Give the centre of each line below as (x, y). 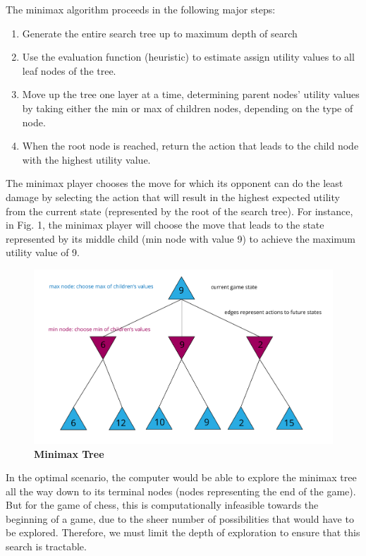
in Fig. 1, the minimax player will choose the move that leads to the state (165, 225)
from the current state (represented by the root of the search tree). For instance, (179, 211)
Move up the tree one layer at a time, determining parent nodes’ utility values (191, 94)
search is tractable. (46, 546)
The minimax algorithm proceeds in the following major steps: (141, 9)
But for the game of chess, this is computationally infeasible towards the (162, 505)
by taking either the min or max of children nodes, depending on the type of (188, 108)
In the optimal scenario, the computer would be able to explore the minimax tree (181, 477)
